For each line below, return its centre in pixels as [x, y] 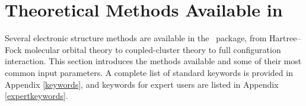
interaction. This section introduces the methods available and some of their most [153, 61]
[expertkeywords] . [36, 96]
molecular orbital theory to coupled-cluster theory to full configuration [153, 49]
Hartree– [285, 38]
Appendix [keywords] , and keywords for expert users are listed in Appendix [142, 84]
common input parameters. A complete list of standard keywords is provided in [149, 72]
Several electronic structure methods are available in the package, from [136, 38]
